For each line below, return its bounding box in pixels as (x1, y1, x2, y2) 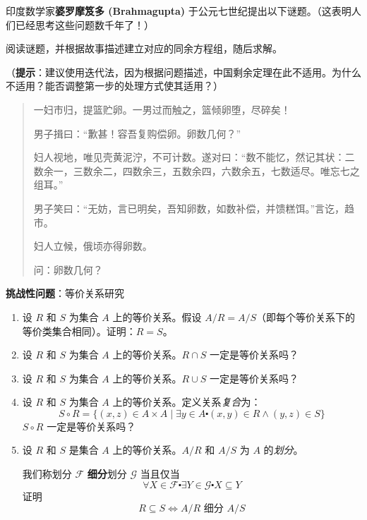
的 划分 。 (263, 442, 303, 457)
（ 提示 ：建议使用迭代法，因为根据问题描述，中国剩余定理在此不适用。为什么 (6, 64, 361, 79)
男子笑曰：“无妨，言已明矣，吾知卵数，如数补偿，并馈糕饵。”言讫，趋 (33, 200, 355, 215)
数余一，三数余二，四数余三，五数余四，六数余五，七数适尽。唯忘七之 (33, 163, 360, 178)
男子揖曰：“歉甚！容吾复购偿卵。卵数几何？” (33, 126, 241, 140)
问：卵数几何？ (33, 262, 103, 277)
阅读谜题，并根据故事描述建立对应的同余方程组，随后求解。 (6, 41, 282, 56)
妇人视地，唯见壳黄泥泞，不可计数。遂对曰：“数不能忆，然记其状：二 (33, 150, 355, 164)
